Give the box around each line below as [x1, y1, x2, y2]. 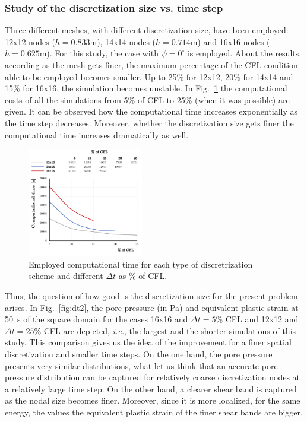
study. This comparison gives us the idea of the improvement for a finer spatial [5, 336, 292, 348]
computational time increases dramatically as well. [5, 128, 189, 141]
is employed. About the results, [187, 47, 302, 59]
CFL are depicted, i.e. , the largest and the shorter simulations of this [43, 324, 296, 337]
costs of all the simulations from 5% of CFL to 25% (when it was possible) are [5, 93, 290, 106]
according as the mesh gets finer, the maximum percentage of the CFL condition [5, 59, 298, 71]
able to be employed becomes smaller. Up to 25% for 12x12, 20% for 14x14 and [5, 70, 293, 83]
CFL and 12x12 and [225, 313, 299, 325]
